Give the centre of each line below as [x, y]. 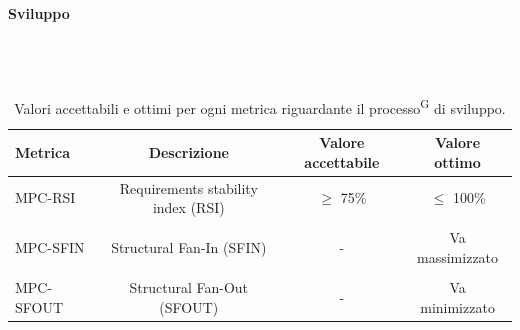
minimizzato [457, 306]
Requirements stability [188, 187]
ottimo [457, 161]
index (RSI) [188, 207]
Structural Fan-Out [189, 287]
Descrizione [188, 152]
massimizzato [458, 256]
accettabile [342, 161]
